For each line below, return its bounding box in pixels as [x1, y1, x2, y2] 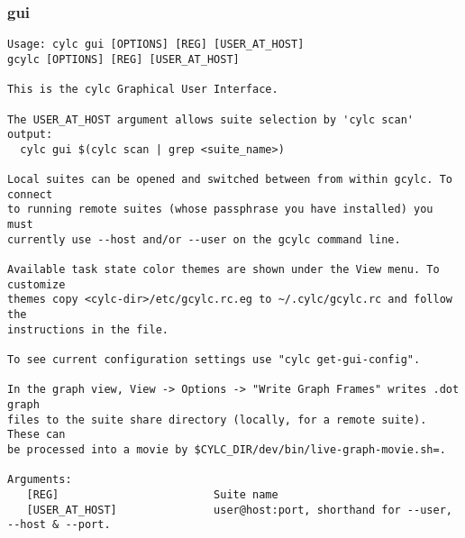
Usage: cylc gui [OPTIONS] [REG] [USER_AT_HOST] [7, 38, 305, 51]
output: [7, 128, 53, 141]
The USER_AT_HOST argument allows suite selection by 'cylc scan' [7, 113, 415, 126]
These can [7, 428, 66, 442]
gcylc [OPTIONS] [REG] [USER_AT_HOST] [7, 52, 240, 66]
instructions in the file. [7, 323, 169, 336]
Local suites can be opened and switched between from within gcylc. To [7, 173, 452, 187]
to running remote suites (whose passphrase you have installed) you [7, 203, 433, 216]
